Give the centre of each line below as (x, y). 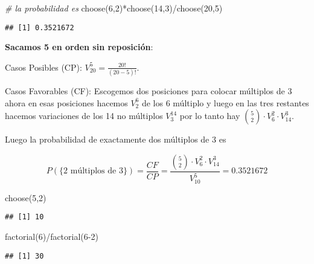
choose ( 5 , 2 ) (26, 197)
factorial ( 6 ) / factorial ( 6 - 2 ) (52, 237)
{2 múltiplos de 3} (93, 171)
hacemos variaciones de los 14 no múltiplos (84, 116)
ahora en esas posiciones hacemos (66, 102)
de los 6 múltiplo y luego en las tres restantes (225, 102)
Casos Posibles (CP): (43, 67)
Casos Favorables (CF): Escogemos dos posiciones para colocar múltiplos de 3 (149, 91)
